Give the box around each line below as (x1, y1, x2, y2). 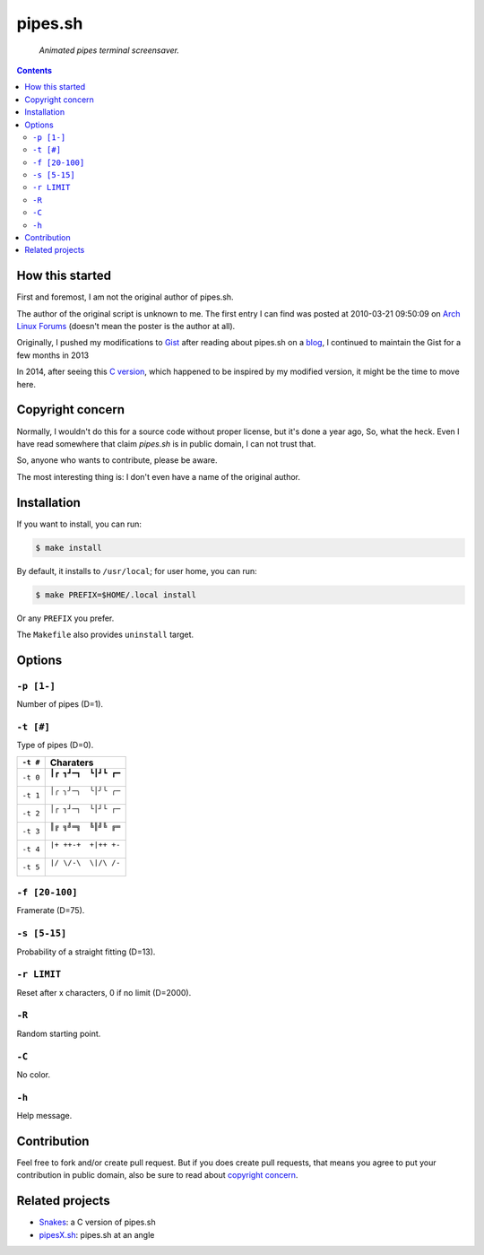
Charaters (49, 756, 94, 769)
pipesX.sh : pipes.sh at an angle (39, 1229, 155, 1240)
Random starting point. (16, 1028, 101, 1039)
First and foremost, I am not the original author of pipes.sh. (16, 292, 234, 302)
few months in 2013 (16, 350, 90, 361)
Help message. (16, 1111, 73, 1121)
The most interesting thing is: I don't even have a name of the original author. (16, 471, 300, 482)
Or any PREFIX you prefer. (16, 613, 115, 623)
